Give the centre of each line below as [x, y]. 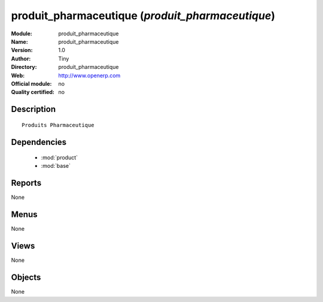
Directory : [24, 67]
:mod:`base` [56, 166]
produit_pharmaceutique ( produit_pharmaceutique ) [143, 16]
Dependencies [39, 142]
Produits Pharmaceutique [58, 125]
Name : [19, 41]
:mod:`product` [59, 158]
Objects [26, 278]
